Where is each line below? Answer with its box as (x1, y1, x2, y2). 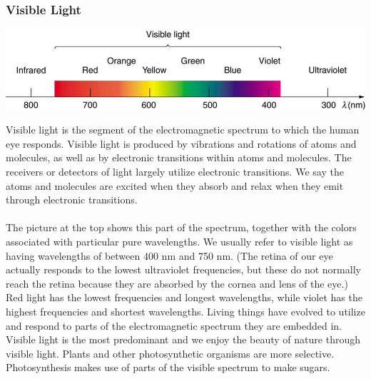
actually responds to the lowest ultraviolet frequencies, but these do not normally (6, 262, 361, 277)
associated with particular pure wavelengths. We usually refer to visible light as (6, 233, 353, 248)
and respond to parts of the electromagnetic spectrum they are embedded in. (6, 318, 342, 333)
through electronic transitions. (6, 192, 138, 207)
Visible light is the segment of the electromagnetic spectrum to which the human (6, 122, 360, 137)
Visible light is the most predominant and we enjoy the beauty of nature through (6, 332, 360, 347)
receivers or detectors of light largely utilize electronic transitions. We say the (6, 163, 344, 178)
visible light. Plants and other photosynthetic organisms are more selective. (6, 345, 335, 360)
